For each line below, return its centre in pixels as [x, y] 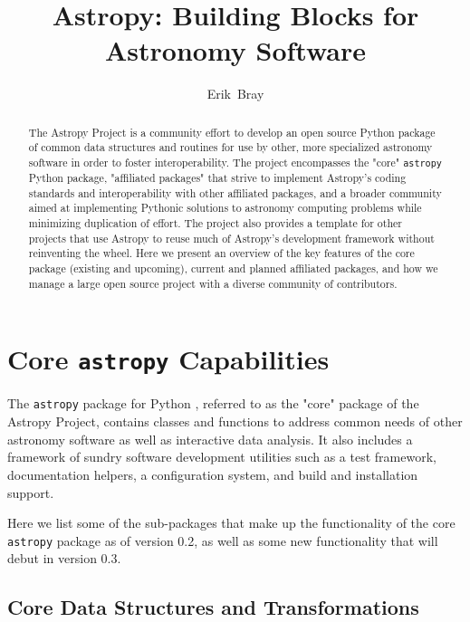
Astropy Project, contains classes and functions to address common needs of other [235, 421]
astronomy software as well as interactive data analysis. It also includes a [210, 439]
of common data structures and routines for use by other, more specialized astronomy [230, 147]
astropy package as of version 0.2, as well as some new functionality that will [223, 540]
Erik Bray [235, 94]
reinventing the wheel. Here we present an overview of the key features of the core [221, 253]
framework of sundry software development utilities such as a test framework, [222, 457]
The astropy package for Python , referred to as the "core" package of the [213, 403]
